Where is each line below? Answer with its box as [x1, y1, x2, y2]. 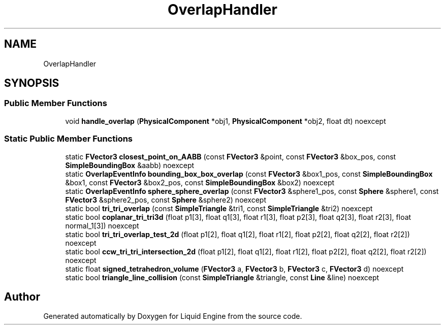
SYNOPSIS [4, 77, 59, 90]
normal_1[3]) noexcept [65, 221, 139, 230]
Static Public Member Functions [4, 134, 133, 144]
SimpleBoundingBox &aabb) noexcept [65, 160, 195, 170]
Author [4, 290, 40, 303]
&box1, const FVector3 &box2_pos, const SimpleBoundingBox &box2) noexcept [65, 178, 335, 187]
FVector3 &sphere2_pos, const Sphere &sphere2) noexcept [65, 195, 267, 204]
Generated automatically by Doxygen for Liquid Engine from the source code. [43, 312, 302, 321]
